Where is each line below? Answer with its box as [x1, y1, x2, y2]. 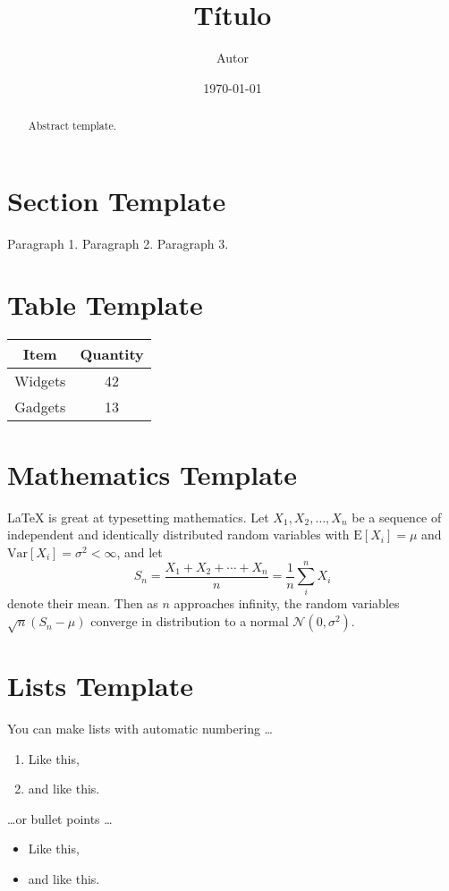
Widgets [14, 370, 66, 392]
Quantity [80, 344, 144, 365]
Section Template [7, 182, 226, 218]
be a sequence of [352, 507, 442, 526]
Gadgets [14, 396, 66, 418]
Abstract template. [28, 118, 116, 133]
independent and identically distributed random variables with [7, 525, 350, 544]
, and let [116, 542, 163, 561]
